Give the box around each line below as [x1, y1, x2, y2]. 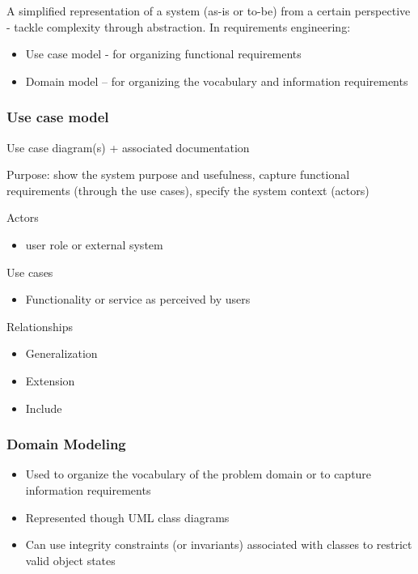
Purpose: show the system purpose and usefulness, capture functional [6, 166, 350, 183]
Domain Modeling [6, 434, 126, 454]
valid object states [25, 551, 116, 568]
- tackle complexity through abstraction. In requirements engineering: [6, 18, 351, 35]
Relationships [6, 317, 74, 334]
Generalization [25, 345, 98, 362]
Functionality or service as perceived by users [25, 291, 251, 308]
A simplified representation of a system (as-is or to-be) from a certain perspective [6, 2, 411, 19]
